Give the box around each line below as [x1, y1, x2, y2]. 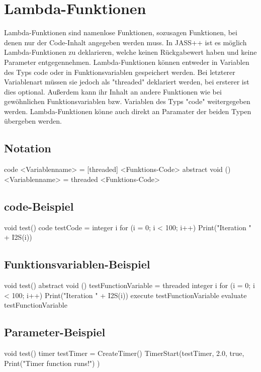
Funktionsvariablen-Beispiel [4, 256, 150, 272]
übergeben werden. [4, 116, 62, 126]
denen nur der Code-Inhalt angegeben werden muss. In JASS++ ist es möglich [4, 37, 247, 47]
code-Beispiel [4, 198, 74, 214]
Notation [4, 140, 51, 156]
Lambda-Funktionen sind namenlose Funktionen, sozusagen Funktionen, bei [4, 27, 237, 38]
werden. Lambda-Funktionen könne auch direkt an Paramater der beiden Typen [4, 106, 251, 116]
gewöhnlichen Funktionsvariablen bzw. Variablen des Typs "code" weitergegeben [4, 96, 250, 107]
